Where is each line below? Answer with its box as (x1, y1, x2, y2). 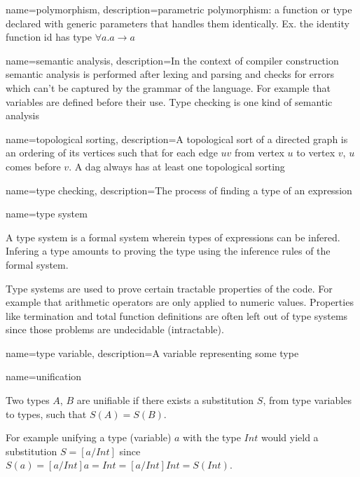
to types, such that (6, 406, 87, 421)
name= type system (6, 206, 88, 221)
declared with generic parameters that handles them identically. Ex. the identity (6, 15, 349, 30)
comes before (6, 159, 61, 173)
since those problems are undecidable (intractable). (6, 322, 224, 337)
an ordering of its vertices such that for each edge (6, 145, 218, 160)
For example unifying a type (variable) (6, 430, 172, 445)
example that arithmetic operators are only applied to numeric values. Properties (6, 295, 354, 309)
